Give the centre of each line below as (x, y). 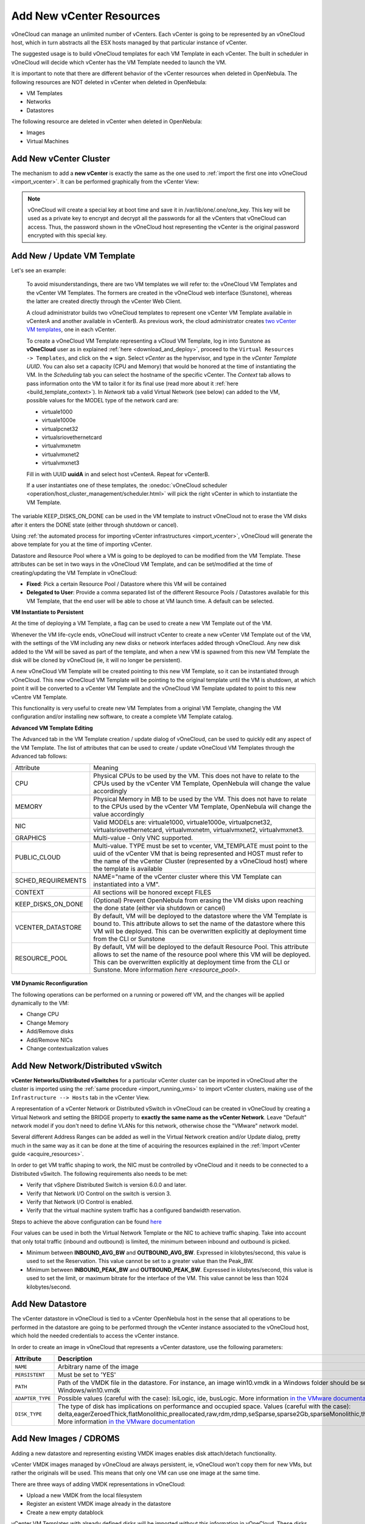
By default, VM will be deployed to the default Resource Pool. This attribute (201, 947)
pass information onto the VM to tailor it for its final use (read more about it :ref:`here (132, 383)
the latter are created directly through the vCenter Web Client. (104, 301)
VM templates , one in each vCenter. (71, 330)
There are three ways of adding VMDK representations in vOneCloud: (98, 1484)
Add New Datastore (49, 1304)
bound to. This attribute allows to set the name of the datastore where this (199, 924)
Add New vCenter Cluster (61, 158)
